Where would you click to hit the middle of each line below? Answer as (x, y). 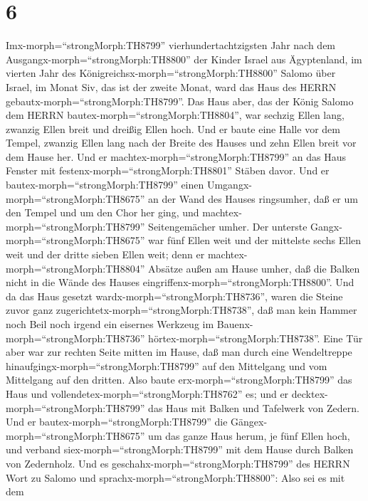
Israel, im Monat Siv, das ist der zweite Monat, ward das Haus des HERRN (171, 86)
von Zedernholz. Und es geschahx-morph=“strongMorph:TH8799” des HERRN (178, 463)
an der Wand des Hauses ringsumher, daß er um (253, 198)
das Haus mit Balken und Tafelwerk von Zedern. (254, 407)
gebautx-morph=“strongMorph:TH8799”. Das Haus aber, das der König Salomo (180, 101)
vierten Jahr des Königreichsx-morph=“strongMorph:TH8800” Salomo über (171, 73)
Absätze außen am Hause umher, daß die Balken (254, 268)
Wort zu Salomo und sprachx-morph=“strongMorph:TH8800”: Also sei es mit (175, 477)
